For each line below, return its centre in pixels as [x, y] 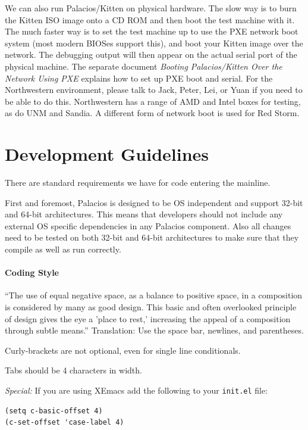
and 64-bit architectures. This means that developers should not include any [144, 214]
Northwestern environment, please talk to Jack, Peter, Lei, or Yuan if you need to [154, 90]
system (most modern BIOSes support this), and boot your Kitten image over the [154, 43]
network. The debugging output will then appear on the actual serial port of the [151, 54]
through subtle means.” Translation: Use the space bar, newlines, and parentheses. [154, 330]
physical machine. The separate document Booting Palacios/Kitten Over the [144, 66]
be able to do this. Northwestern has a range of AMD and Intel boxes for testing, [153, 101]
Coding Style [32, 272]
